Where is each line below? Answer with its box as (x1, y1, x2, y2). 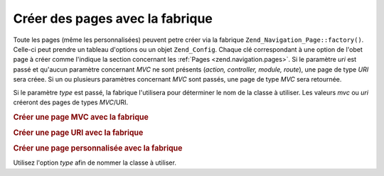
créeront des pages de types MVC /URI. (13, 98, 129, 106)
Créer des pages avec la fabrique (13, 11, 213, 26)
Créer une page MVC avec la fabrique (13, 112, 149, 122)
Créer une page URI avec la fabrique (13, 128, 144, 138)
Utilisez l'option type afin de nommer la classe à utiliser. (13, 158, 177, 167)
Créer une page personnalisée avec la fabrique (13, 143, 183, 153)
